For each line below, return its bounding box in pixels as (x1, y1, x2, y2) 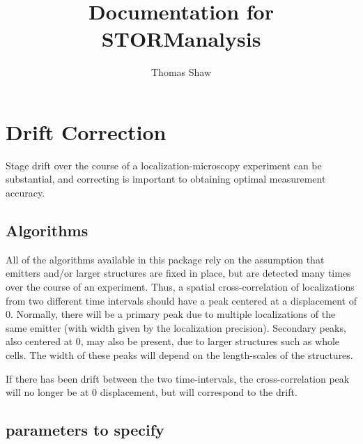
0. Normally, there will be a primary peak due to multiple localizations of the (6, 307, 336, 321)
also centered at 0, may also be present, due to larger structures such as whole (6, 334, 340, 349)
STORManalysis (101, 24, 261, 53)
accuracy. (6, 185, 45, 200)
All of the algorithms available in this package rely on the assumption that (6, 252, 325, 266)
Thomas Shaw (150, 65, 212, 79)
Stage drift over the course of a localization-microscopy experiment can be (6, 158, 322, 172)
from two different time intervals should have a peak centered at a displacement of (6, 293, 357, 307)
